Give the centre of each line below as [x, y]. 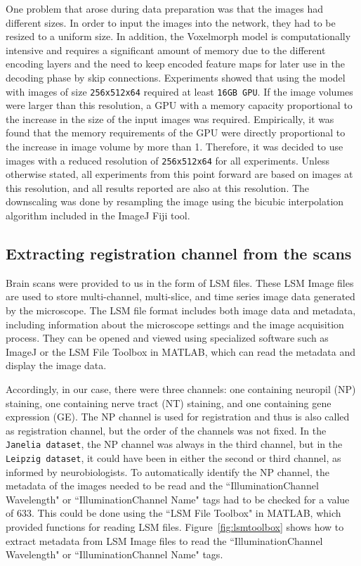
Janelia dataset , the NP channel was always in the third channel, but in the [174, 444]
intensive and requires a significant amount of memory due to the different [166, 50]
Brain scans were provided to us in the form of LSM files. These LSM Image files [180, 282]
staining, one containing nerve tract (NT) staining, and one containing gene [169, 403]
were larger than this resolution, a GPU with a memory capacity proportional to [179, 105]
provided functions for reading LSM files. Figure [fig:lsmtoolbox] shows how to [175, 527]
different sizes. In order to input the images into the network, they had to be [171, 22]
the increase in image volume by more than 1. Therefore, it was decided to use [175, 146]
